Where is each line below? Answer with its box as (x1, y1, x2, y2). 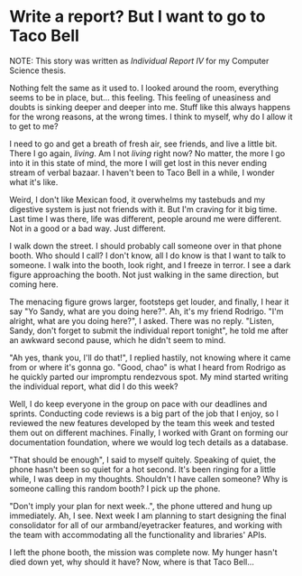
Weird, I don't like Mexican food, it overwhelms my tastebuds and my (9, 194, 266, 205)
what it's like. (9, 176, 59, 187)
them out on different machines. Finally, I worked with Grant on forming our (9, 427, 288, 438)
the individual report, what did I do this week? (9, 381, 178, 392)
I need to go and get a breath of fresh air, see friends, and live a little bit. (9, 138, 278, 149)
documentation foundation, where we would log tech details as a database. (9, 436, 288, 448)
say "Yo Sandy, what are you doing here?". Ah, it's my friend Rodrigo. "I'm (9, 305, 284, 317)
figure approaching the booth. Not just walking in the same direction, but (9, 269, 279, 280)
